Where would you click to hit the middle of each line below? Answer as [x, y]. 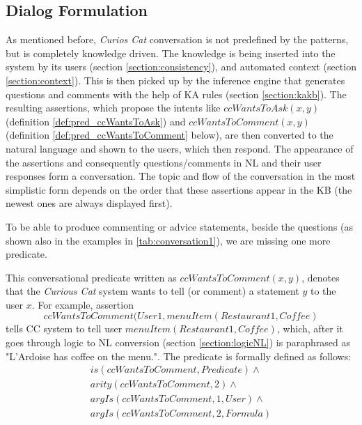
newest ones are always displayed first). [89, 203]
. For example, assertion [82, 304]
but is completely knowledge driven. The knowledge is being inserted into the [171, 53]
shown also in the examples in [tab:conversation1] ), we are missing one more [168, 240]
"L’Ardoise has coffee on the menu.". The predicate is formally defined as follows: [179, 356]
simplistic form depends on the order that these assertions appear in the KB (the [179, 189]
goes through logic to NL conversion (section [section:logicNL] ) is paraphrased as [178, 342]
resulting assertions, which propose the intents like [113, 108]
